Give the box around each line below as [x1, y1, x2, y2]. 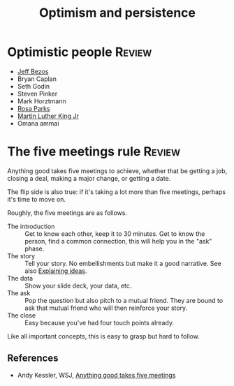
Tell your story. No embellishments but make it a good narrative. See [24, 259, 221, 267]
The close [7, 311, 36, 319]
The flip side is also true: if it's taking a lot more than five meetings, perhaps [7, 187, 226, 196]
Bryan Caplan [17, 75, 57, 83]
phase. [24, 244, 45, 253]
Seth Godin [17, 82, 50, 90]
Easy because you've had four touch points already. [24, 318, 175, 327]
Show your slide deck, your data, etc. [24, 281, 132, 290]
